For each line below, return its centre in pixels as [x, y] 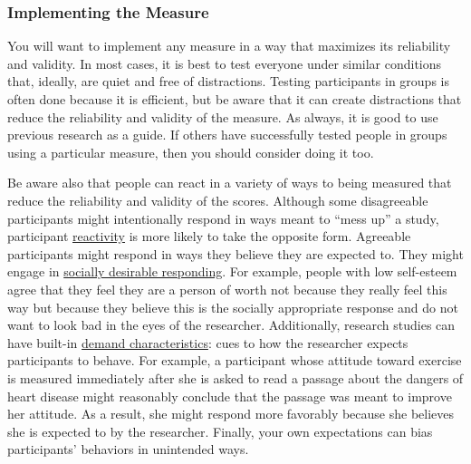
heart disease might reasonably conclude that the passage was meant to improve [230, 396]
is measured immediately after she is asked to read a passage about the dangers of [235, 377]
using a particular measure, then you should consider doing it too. [191, 152]
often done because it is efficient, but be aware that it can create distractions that [235, 99]
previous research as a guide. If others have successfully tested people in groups [227, 135]
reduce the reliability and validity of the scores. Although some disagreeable [218, 200]
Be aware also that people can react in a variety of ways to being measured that [230, 183]
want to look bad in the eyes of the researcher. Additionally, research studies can [231, 325]
